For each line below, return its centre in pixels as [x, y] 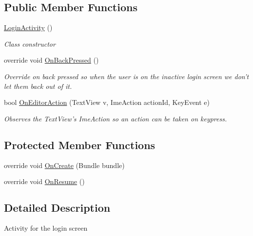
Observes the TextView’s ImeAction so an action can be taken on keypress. [116, 118]
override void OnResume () [44, 181]
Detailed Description [57, 208]
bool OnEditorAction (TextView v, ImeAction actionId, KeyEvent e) [107, 102]
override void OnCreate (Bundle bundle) [64, 165]
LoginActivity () [28, 27]
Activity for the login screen [46, 228]
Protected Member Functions [80, 144]
